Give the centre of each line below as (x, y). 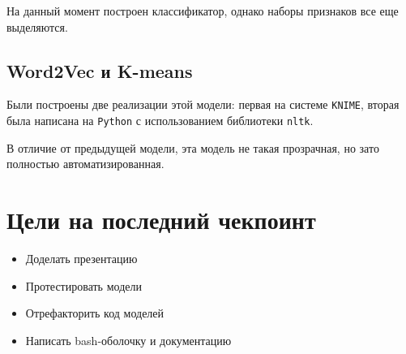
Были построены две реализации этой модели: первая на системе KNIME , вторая (203, 104)
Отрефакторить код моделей (95, 313)
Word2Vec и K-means (100, 70)
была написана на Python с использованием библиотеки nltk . (160, 121)
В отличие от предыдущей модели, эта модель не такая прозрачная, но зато (193, 147)
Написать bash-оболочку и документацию (128, 340)
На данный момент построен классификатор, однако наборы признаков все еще (203, 11)
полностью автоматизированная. (85, 164)
